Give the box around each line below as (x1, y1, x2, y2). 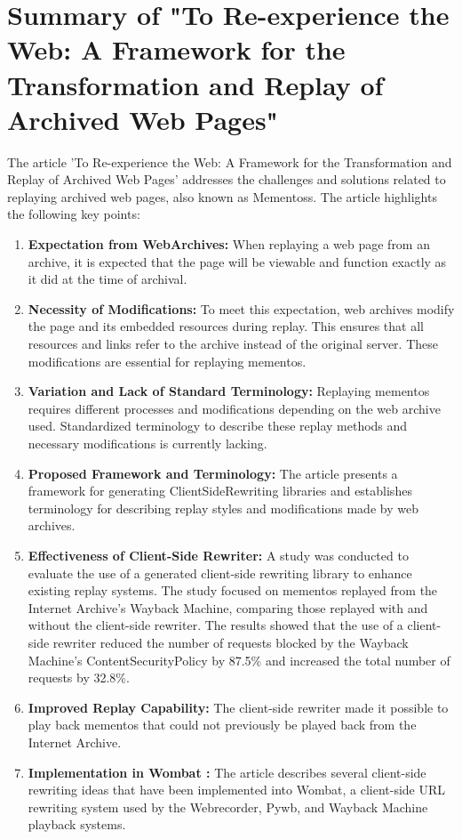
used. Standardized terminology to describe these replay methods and (28, 416, 408, 435)
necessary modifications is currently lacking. (28, 434, 267, 452)
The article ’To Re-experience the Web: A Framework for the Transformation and (7, 152, 452, 171)
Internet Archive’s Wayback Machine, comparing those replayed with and (28, 598, 428, 617)
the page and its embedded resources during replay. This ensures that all (28, 317, 424, 335)
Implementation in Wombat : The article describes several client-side (28, 762, 426, 781)
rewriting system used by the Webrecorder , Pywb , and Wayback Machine (28, 797, 428, 816)
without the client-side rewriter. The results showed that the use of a (28, 616, 403, 634)
